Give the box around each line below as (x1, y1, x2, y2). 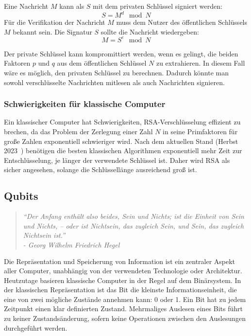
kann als (59, 1, 84, 11)
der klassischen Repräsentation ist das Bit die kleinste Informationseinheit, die (4, 284, 237, 295)
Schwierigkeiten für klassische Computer (4, 98, 166, 110)
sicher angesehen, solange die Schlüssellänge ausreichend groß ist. (4, 164, 197, 175)
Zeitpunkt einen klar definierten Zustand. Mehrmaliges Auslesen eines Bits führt (4, 303, 243, 314)
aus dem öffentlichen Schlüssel (57, 58, 147, 68)
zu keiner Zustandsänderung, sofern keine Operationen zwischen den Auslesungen (4, 313, 246, 323)
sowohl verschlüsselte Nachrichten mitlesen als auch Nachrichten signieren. (4, 77, 225, 87)
